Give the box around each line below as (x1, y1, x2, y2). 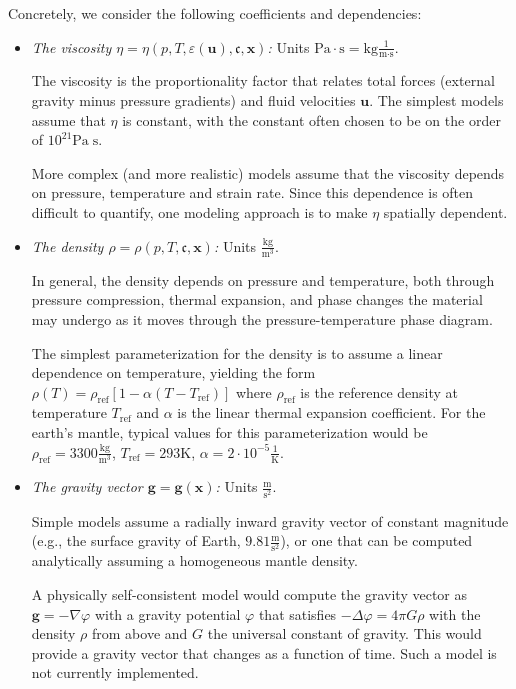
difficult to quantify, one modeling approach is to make (31, 201, 368, 222)
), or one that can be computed (280, 530, 473, 551)
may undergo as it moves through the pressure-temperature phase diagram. (31, 308, 493, 329)
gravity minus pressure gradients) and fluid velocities (31, 90, 356, 111)
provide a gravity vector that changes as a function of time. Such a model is (31, 642, 497, 663)
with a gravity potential (94, 603, 241, 624)
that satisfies (258, 603, 337, 624)
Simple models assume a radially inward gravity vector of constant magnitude (31, 510, 509, 531)
